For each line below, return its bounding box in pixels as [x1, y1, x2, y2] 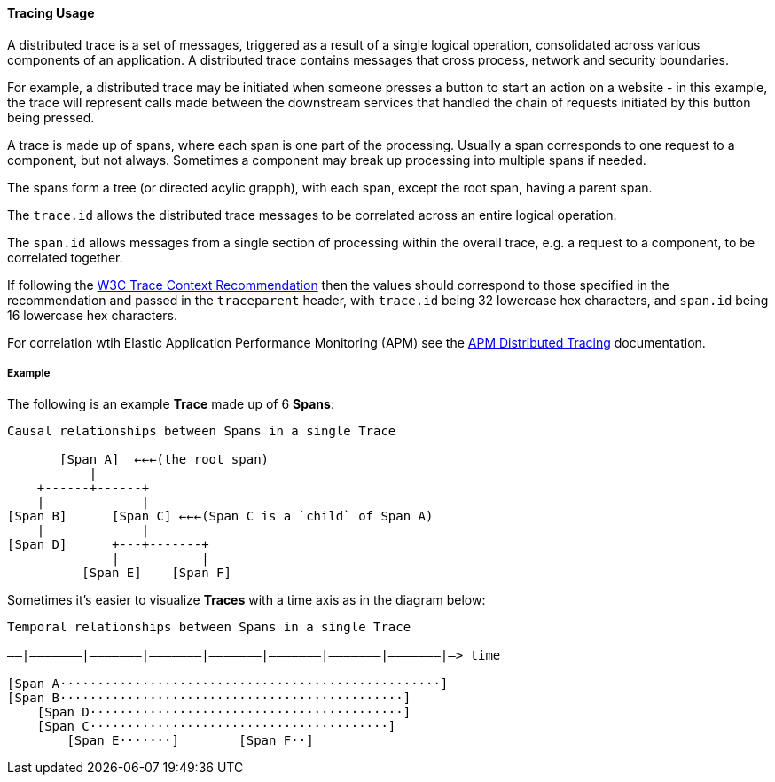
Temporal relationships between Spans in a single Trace [7, 620, 411, 635]
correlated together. [7, 249, 123, 265]
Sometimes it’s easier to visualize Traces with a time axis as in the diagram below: [7, 592, 486, 608]
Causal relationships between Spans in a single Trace [7, 424, 396, 439]
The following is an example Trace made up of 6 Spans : [7, 396, 334, 412]
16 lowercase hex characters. [7, 307, 178, 323]
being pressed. [7, 109, 95, 125]
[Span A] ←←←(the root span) [59, 452, 270, 467]
